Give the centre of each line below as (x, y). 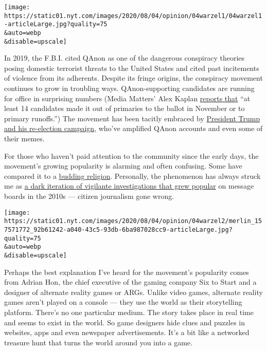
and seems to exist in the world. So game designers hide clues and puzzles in (125, 322)
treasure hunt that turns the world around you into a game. (98, 342)
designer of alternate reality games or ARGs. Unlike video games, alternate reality (133, 292)
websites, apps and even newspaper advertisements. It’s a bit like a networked (127, 332)
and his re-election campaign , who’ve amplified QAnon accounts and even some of (133, 128)
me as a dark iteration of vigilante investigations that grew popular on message (129, 186)
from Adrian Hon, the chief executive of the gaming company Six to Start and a (130, 282)
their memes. (24, 138)
